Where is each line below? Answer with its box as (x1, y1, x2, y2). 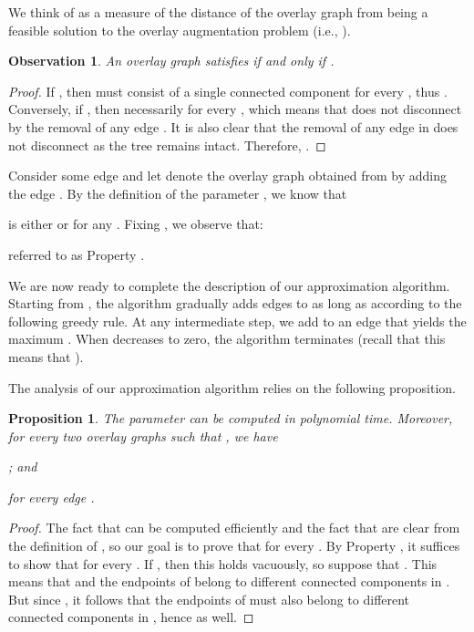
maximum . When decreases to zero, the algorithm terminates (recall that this (8, 329, 446, 348)
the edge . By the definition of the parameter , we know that (8, 183, 347, 202)
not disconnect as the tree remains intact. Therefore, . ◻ (8, 135, 326, 154)
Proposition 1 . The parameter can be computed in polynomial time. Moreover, (8, 409, 453, 428)
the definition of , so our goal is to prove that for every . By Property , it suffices (8, 536, 460, 555)
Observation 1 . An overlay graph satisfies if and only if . (8, 51, 335, 70)
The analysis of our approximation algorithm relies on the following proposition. (8, 378, 456, 397)
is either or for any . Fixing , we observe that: (8, 214, 263, 233)
